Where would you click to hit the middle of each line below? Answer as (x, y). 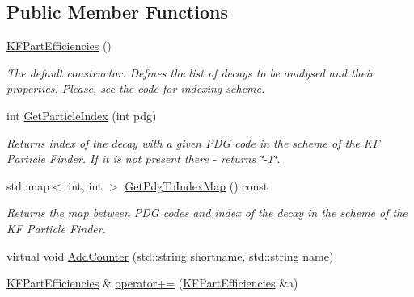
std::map (28, 185)
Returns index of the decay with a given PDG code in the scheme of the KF (193, 142)
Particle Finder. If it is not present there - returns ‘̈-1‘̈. (144, 159)
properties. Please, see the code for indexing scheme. (136, 88)
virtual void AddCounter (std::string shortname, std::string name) (170, 255)
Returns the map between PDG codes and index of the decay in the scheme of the (207, 213)
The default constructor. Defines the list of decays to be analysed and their (190, 72)
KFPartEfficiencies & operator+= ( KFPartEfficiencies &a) (152, 283)
